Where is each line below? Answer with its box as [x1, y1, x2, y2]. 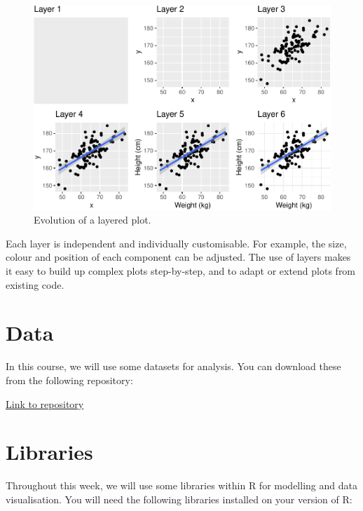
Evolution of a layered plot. [34, 212, 151, 227]
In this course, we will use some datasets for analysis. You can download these [6, 359, 341, 374]
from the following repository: [6, 372, 133, 387]
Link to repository [6, 396, 84, 411]
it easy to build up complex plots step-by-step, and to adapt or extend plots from [6, 264, 356, 278]
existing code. [6, 277, 64, 292]
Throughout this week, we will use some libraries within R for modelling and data [6, 478, 357, 493]
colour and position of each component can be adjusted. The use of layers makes [6, 250, 351, 264]
